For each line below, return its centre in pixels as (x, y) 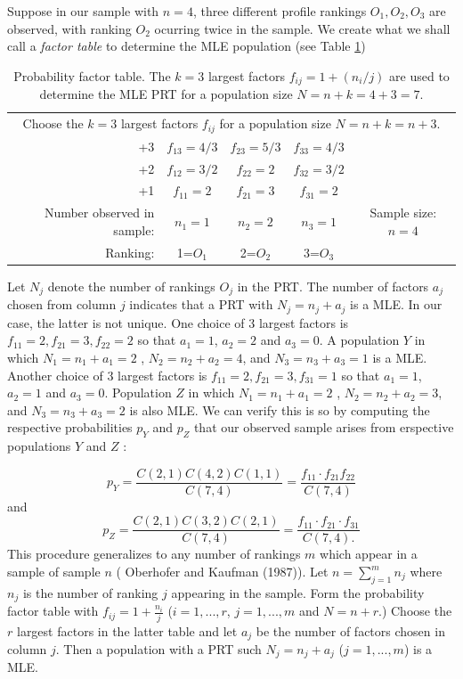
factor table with (53, 611)
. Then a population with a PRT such (158, 649)
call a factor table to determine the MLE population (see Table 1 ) (187, 46)
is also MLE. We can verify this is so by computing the (280, 409)
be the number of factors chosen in (350, 630)
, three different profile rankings (280, 11)
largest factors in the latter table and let (127, 630)
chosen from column (62, 304)
